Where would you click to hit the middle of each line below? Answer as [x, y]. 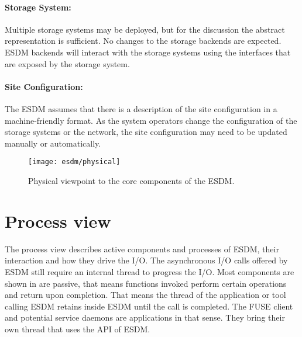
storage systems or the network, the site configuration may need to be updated [146, 132]
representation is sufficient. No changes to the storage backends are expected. [143, 41]
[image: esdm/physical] [74, 162]
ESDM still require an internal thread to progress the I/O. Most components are [150, 271]
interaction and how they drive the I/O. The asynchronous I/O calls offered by [146, 260]
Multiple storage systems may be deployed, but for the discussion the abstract [145, 29]
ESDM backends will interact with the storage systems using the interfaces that [148, 52]
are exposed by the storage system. [67, 63]
